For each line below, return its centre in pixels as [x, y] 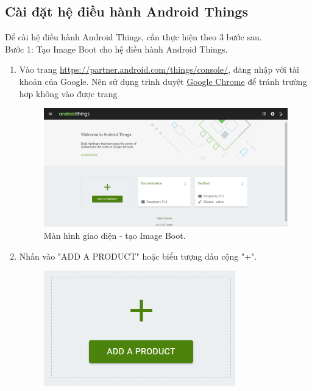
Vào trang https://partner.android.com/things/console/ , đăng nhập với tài [159, 69]
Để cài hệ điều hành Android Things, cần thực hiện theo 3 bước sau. [133, 37]
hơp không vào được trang [68, 93]
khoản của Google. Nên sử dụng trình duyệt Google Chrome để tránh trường [163, 81]
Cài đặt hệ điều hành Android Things [126, 11]
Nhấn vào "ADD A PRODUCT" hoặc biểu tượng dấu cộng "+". [138, 256]
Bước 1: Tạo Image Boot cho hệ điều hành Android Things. [116, 49]
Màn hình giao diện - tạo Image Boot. [115, 235]
